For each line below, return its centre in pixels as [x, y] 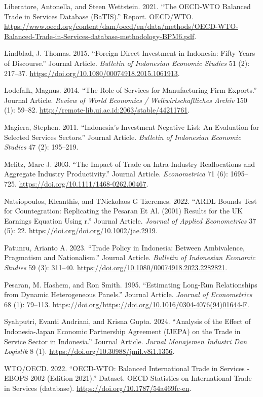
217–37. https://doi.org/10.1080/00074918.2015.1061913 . [92, 73]
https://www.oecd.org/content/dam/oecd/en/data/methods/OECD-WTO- [121, 26]
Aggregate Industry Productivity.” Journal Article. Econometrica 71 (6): [116, 174]
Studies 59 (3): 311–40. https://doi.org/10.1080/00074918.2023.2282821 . [116, 267]
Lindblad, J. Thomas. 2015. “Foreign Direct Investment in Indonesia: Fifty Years [130, 53]
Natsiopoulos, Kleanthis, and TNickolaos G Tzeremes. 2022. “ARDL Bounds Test [130, 201]
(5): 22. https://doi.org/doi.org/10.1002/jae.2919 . [81, 230]
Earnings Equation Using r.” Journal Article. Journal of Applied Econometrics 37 [130, 220]
